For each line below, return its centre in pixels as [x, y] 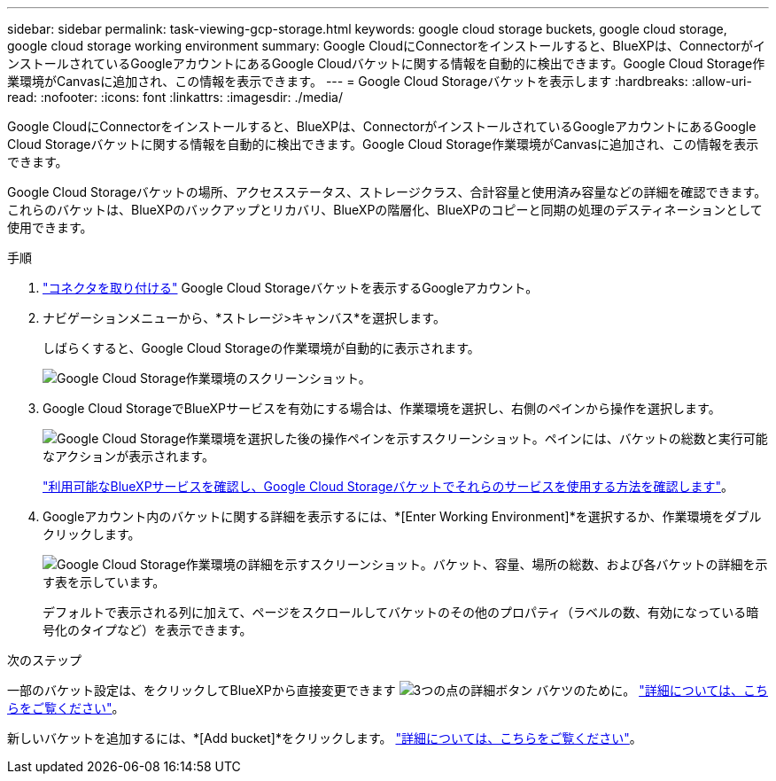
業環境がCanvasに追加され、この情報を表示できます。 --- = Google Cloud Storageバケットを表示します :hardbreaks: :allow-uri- [380, 81]
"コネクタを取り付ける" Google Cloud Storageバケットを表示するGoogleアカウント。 [291, 288]
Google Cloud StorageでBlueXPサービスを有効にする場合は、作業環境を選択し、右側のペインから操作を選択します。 [382, 408]
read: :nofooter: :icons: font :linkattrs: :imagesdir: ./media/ [175, 97]
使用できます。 [50, 227]
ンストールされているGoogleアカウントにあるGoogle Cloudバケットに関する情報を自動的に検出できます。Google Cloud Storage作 [386, 63]
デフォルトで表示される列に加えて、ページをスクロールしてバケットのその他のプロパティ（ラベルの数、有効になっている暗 [401, 612]
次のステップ [44, 660]
